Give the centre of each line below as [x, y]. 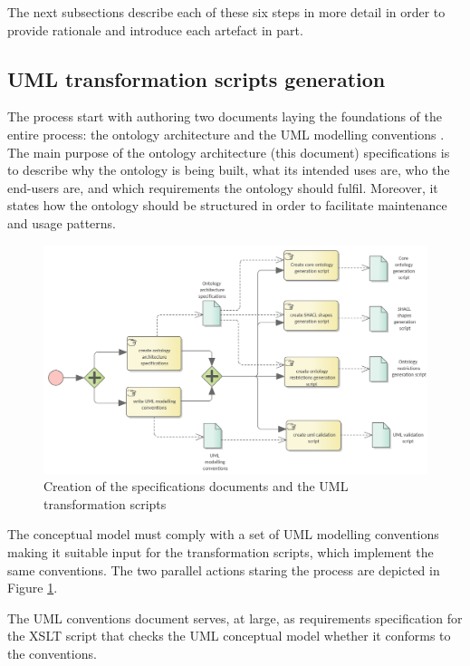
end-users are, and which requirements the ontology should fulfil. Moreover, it [223, 187]
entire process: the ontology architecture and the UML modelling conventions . [226, 134]
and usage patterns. [62, 222]
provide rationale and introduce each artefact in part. [155, 29]
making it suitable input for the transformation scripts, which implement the [221, 552]
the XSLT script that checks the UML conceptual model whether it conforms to [229, 636]
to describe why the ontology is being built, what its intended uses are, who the [229, 170]
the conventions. [52, 654]
